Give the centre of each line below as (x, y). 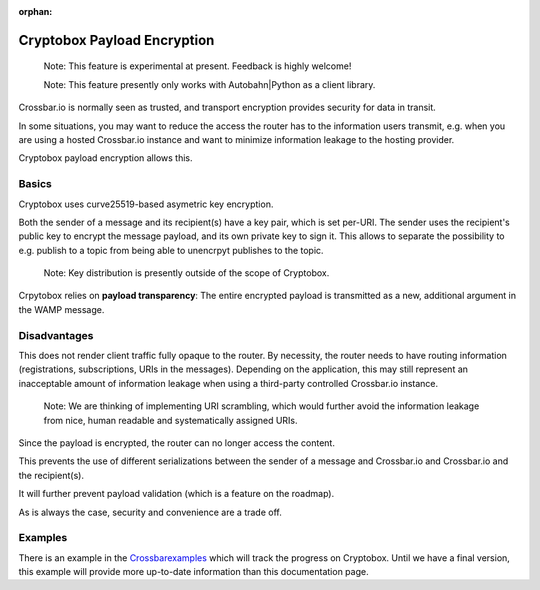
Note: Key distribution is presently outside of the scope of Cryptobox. (186, 273)
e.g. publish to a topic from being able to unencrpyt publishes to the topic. (171, 250)
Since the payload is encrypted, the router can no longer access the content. (176, 442)
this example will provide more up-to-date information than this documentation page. (193, 572)
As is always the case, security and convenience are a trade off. (150, 512)
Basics (35, 184)
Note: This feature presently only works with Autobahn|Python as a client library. (209, 84)
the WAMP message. (61, 309)
